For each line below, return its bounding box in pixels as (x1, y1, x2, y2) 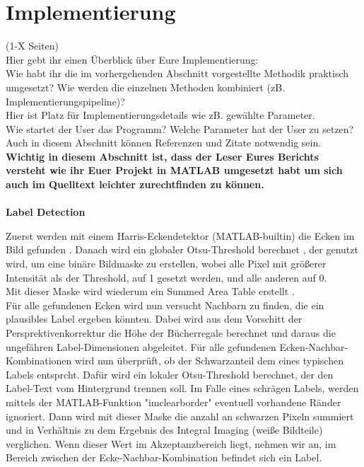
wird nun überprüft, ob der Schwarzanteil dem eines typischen (75, 353, 344, 368)
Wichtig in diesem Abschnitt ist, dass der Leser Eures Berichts (6, 149, 319, 163)
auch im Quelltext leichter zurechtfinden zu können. (6, 177, 264, 192)
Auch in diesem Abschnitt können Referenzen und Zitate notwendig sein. (6, 135, 322, 150)
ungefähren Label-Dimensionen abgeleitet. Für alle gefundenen (6, 339, 276, 354)
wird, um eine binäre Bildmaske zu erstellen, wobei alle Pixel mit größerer (6, 256, 327, 271)
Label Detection (6, 204, 86, 219)
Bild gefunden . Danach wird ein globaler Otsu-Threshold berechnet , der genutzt (6, 242, 358, 257)
